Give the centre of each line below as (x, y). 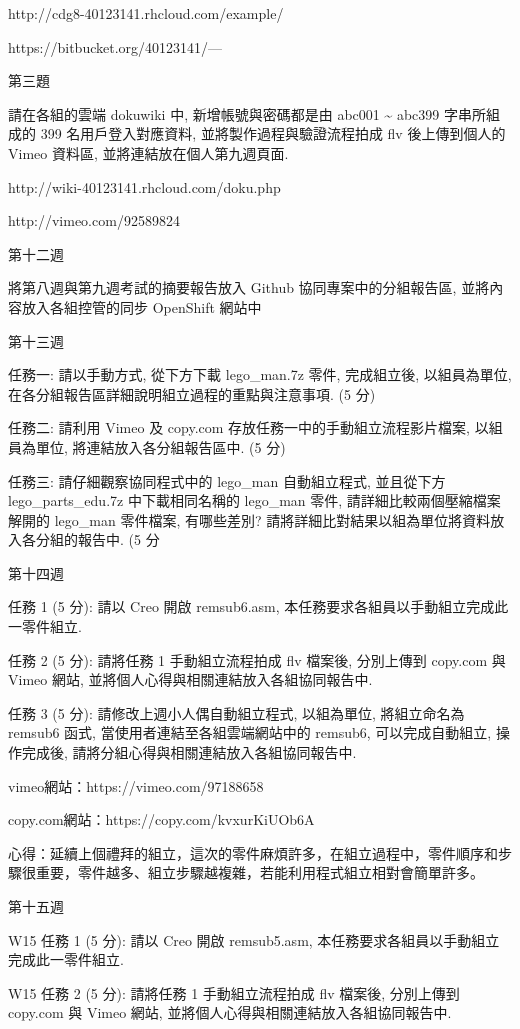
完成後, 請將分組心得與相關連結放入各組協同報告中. (189, 752)
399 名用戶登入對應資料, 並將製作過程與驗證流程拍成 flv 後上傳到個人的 (273, 133)
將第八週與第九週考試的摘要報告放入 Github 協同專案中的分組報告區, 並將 (249, 287)
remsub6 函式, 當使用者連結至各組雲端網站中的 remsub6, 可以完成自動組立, (250, 732)
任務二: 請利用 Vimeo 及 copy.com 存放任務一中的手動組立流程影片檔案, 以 (248, 427)
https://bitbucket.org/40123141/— (115, 46)
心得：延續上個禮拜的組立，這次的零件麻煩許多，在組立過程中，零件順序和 (253, 852)
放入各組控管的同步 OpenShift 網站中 (141, 306)
